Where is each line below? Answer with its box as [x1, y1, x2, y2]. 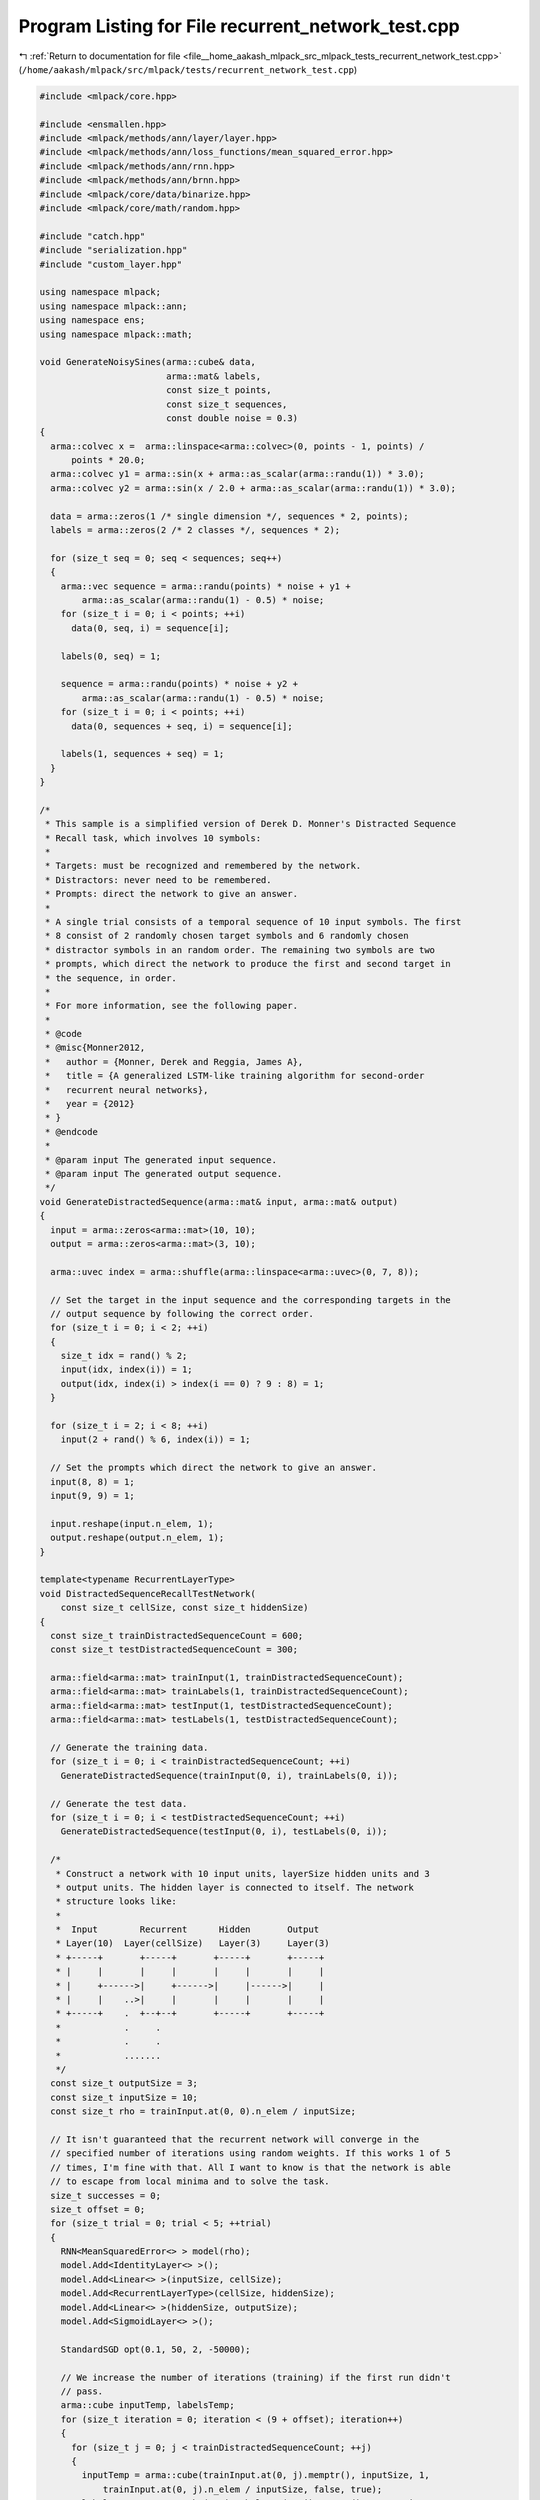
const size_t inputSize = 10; [50, 2091, 199, 2103]
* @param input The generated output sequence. [45, 1168, 283, 1179]
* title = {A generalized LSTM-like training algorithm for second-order [45, 1070, 425, 1082]
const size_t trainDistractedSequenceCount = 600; [50, 1630, 304, 1641]
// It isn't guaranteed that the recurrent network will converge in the [50, 2133, 420, 2145]
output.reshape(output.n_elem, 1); [50, 1532, 225, 1544]
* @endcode [45, 1126, 99, 1137]
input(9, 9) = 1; [50, 1490, 135, 1501]
